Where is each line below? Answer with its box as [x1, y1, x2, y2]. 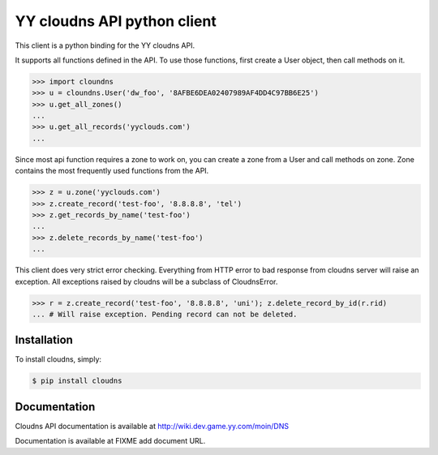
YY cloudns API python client [15, 12, 217, 30]
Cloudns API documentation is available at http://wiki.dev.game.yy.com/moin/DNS [15, 421, 290, 431]
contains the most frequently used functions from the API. [15, 166, 209, 176]
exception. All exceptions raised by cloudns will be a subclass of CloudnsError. [15, 277, 278, 286]
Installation [15, 333, 73, 347]
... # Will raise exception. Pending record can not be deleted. [32, 309, 298, 319]
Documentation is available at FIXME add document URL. [15, 436, 206, 446]
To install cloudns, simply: [15, 354, 101, 364]
